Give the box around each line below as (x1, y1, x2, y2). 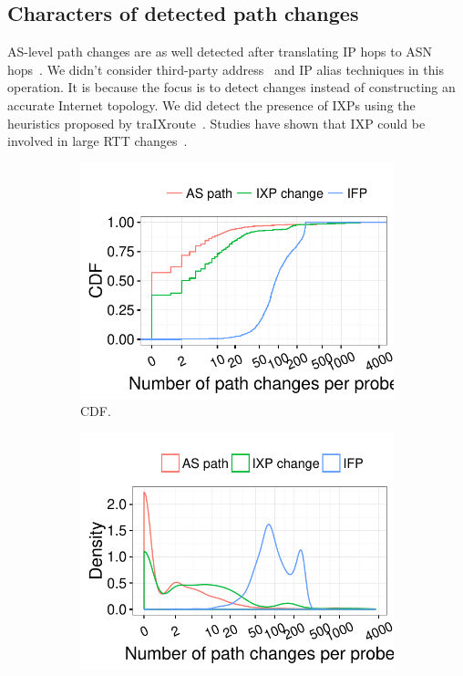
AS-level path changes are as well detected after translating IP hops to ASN (7, 42, 433, 61)
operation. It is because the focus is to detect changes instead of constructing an (7, 78, 456, 97)
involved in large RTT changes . (7, 131, 188, 151)
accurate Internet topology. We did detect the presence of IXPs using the (7, 95, 416, 114)
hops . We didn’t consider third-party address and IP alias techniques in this (7, 59, 444, 78)
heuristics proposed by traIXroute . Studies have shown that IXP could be (7, 113, 426, 132)
